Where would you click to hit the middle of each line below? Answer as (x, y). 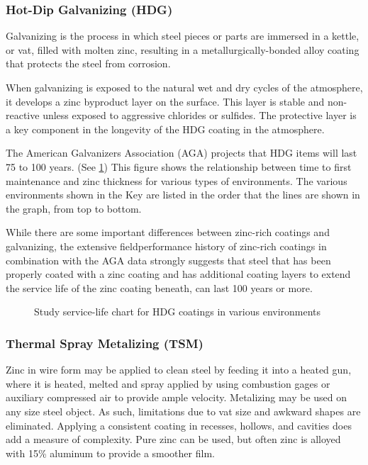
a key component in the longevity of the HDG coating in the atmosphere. (165, 129)
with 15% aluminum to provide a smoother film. (110, 453)
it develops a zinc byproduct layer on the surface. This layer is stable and (165, 101)
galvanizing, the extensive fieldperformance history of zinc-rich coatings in (166, 246)
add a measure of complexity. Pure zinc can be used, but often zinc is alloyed (173, 439)
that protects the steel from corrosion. (88, 63)
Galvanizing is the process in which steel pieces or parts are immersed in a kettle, (183, 36)
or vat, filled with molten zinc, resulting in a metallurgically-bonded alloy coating (183, 49)
